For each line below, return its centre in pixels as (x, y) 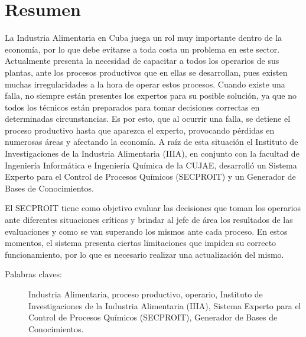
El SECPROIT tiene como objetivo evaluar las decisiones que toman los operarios (153, 208)
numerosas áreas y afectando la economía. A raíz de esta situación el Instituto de (152, 142)
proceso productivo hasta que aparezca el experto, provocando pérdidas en (140, 130)
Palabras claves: (33, 274)
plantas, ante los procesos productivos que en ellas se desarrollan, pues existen (146, 72)
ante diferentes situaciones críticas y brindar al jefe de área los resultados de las (149, 220)
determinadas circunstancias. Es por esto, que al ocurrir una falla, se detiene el (148, 119)
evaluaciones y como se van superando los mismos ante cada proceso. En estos (146, 231)
